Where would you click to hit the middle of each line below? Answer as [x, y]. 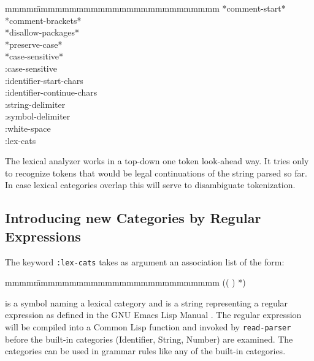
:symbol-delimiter [38, 116]
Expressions [43, 236]
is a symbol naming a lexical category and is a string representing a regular [147, 302]
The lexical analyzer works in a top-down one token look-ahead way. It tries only [157, 161]
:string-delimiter [35, 104]
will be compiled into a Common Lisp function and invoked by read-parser [148, 326]
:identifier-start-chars [44, 80]
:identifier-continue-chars [51, 92]
